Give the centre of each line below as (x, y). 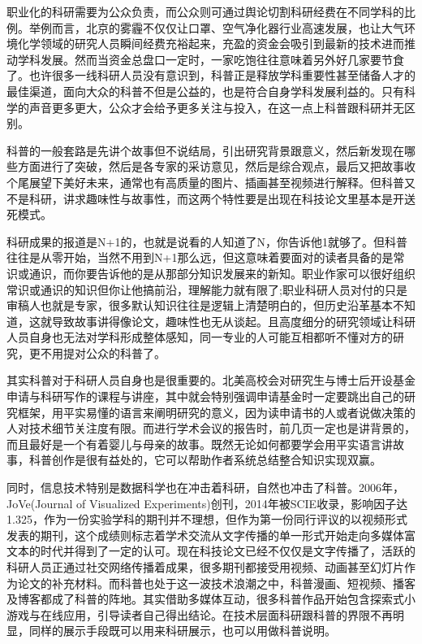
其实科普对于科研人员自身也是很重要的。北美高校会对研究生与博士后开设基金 (211, 380)
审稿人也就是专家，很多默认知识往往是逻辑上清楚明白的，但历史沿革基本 (200, 305)
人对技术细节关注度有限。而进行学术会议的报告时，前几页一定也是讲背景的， (211, 428)
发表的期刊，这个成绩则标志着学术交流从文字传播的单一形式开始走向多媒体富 (211, 535)
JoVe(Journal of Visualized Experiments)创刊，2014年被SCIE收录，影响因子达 (207, 503)
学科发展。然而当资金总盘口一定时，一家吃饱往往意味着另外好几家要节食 (211, 59)
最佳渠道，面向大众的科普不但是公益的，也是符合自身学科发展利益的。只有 (205, 91)
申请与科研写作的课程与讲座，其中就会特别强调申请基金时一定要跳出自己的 (205, 396)
